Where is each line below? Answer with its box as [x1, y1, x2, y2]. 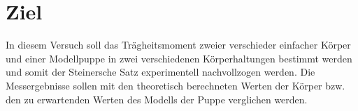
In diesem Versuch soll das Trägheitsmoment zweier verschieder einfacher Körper [6, 37, 351, 52]
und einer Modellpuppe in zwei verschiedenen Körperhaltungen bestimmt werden [6, 51, 352, 65]
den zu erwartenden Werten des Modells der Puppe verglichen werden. [6, 92, 308, 106]
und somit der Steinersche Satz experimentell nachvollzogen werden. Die [6, 65, 315, 79]
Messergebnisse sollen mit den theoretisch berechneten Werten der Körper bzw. [6, 78, 345, 92]
